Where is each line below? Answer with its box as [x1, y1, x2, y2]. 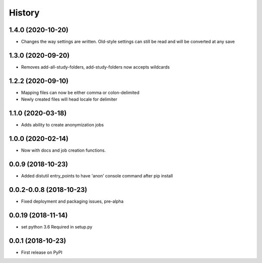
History [9, 7, 40, 18]
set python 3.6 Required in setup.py [21, 224, 93, 229]
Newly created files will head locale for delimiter [21, 96, 117, 102]
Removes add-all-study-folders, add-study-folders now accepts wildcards [21, 64, 170, 70]
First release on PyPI [21, 249, 63, 255]
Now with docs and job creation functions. [21, 147, 106, 153]
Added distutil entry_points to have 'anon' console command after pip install [21, 173, 173, 178]
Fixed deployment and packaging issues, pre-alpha [21, 198, 124, 204]
